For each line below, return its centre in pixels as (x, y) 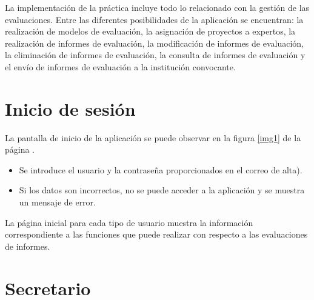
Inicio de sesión (70, 108)
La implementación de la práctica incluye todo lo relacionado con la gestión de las (157, 7)
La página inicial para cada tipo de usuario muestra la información (129, 222)
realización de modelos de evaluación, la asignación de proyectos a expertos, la (150, 31)
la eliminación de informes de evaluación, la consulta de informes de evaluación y (155, 55)
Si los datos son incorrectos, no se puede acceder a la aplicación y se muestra (162, 190)
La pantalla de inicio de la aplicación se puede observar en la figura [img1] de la (153, 137)
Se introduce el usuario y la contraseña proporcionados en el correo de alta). (161, 169)
